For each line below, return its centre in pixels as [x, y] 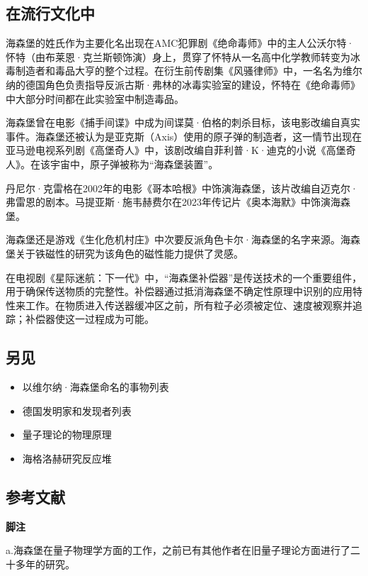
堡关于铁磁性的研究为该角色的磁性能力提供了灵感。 [125, 253]
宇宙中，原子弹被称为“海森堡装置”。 [134, 164]
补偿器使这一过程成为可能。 [90, 319]
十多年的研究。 [40, 564]
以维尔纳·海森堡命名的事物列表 [96, 387]
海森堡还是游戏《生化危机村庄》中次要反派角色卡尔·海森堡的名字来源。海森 [183, 239]
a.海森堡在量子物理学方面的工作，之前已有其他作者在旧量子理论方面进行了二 [183, 550]
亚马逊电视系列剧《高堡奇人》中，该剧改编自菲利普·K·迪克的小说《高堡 [176, 150]
